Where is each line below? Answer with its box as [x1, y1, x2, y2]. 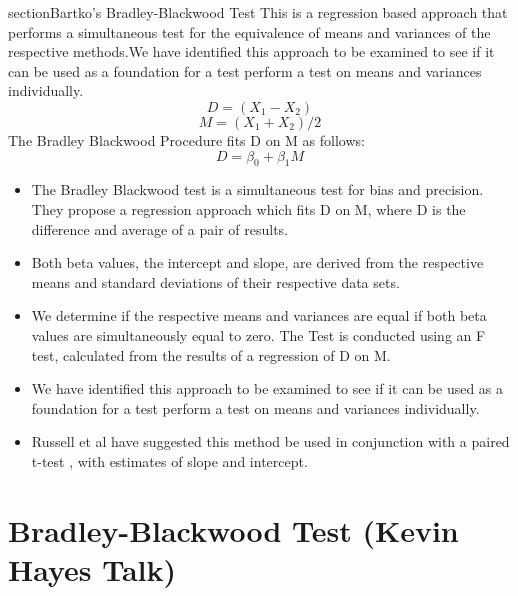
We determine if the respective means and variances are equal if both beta [31, 305, 487, 326]
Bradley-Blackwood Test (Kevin [8, 509, 459, 550]
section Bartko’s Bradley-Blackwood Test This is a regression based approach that [8, 2, 508, 22]
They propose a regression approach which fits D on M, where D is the [31, 198, 466, 219]
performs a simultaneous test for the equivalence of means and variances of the [8, 21, 491, 42]
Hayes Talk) [8, 548, 177, 589]
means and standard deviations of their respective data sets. [31, 271, 400, 292]
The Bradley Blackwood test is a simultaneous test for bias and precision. [31, 179, 484, 200]
